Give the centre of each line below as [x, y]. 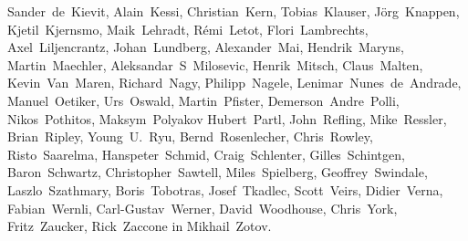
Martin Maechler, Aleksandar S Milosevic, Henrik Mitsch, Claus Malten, [215, 64]
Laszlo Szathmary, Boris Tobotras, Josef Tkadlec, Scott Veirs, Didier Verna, [225, 189]
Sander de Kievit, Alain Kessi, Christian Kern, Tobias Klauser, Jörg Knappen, [234, 11]
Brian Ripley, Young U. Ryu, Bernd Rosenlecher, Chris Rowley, [190, 136]
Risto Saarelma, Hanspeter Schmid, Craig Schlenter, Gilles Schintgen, [206, 154]
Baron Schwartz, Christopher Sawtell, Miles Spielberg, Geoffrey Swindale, [218, 172]
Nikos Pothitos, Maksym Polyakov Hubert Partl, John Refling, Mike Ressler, [227, 118]
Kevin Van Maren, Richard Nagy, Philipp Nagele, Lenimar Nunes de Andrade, [234, 83]
